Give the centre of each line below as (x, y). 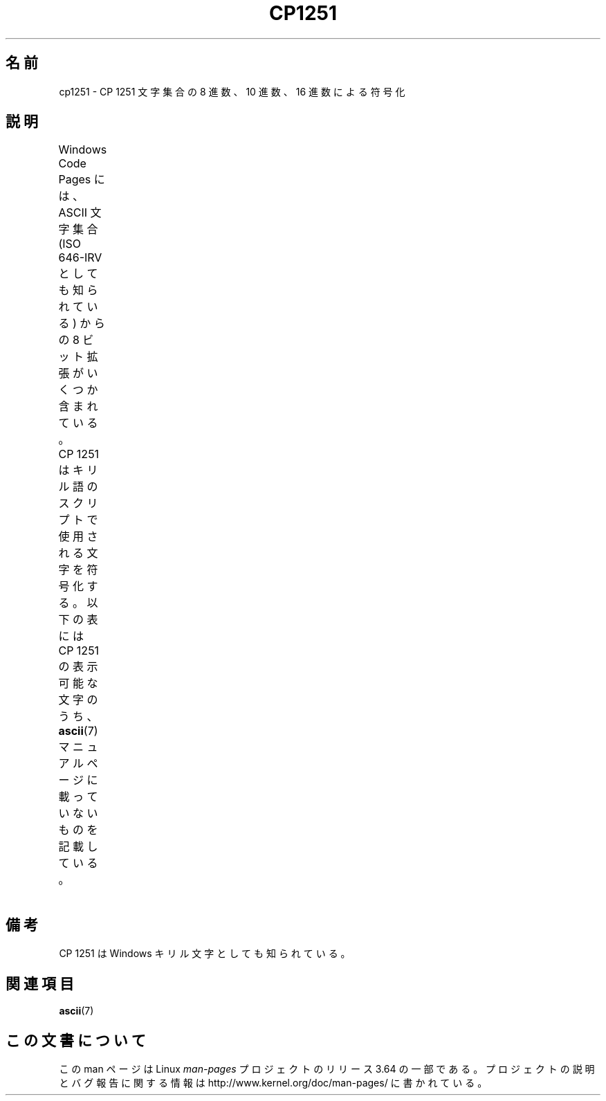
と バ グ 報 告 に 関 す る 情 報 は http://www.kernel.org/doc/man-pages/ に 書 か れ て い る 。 (273, 1082)
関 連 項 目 (40, 983)
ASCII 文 (80, 213)
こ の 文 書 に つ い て (76, 1040)
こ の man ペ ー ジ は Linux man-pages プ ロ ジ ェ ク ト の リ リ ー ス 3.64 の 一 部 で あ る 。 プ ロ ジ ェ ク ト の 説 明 (327, 1068)
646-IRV (80, 258)
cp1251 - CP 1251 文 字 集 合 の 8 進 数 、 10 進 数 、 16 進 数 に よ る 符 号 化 (232, 91)
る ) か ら (82, 324)
